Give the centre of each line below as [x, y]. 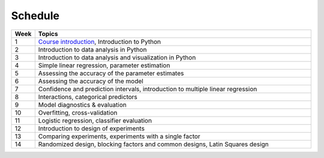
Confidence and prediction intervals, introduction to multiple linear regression [148, 89]
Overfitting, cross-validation [78, 112]
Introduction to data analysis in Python [92, 49]
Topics [48, 34]
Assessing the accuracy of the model [91, 81]
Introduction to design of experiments [91, 128]
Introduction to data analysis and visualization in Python [117, 57]
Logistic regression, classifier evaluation [95, 120]
